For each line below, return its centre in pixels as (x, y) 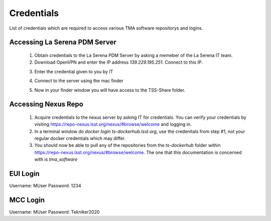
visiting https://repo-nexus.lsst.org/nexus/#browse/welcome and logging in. (113, 124)
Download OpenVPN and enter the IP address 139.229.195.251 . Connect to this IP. (118, 62)
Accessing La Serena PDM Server (63, 42)
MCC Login (27, 200)
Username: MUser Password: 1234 (45, 186)
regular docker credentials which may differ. (80, 138)
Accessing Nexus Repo (46, 104)
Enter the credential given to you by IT (74, 71)
